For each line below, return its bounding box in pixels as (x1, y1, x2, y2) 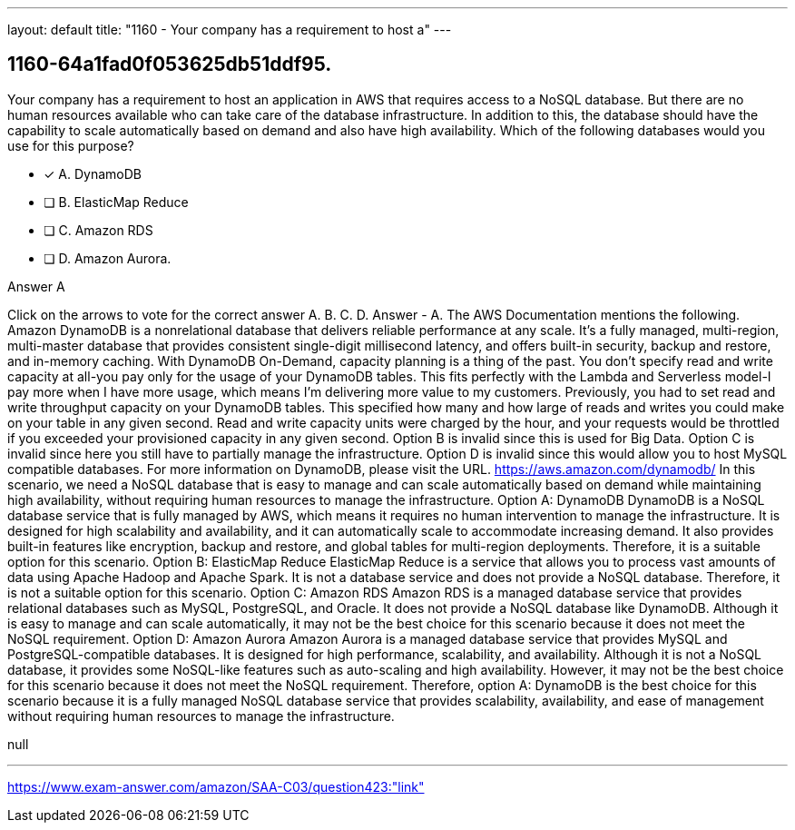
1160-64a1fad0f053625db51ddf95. (7, 53, 332, 76)
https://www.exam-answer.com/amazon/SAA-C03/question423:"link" (7, 778, 425, 795)
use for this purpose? (7, 137, 134, 153)
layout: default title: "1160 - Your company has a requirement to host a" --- (7, 22, 452, 37)
